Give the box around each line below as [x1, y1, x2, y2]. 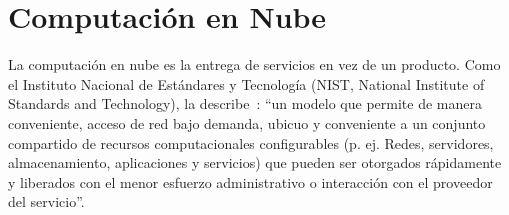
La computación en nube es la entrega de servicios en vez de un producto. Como [8, 54, 501, 75]
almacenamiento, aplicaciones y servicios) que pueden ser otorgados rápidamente [8, 152, 502, 173]
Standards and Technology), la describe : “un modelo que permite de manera [8, 93, 482, 114]
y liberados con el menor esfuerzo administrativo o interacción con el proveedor [8, 171, 493, 192]
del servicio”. [8, 191, 85, 212]
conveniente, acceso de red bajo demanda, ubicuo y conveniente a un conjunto [8, 112, 486, 133]
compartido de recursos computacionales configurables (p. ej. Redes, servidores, [8, 132, 494, 153]
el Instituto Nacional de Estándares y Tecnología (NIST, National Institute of [8, 73, 485, 94]
